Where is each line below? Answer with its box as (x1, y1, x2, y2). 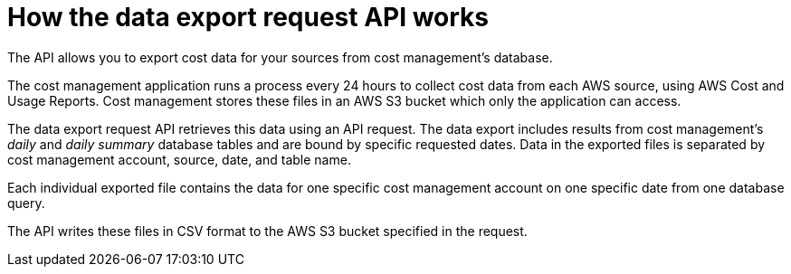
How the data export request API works (7, 2, 490, 33)
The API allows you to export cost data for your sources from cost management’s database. (7, 49, 553, 65)
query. (7, 194, 45, 211)
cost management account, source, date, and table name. (7, 151, 351, 167)
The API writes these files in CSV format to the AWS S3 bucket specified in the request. (7, 222, 528, 239)
